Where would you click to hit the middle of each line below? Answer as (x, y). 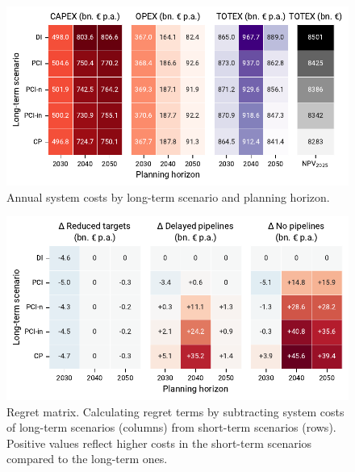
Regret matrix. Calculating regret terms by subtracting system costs (175, 411)
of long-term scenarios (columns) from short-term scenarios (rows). (171, 427)
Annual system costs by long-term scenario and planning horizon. (168, 196)
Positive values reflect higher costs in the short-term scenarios (159, 443)
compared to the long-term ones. (87, 459)
